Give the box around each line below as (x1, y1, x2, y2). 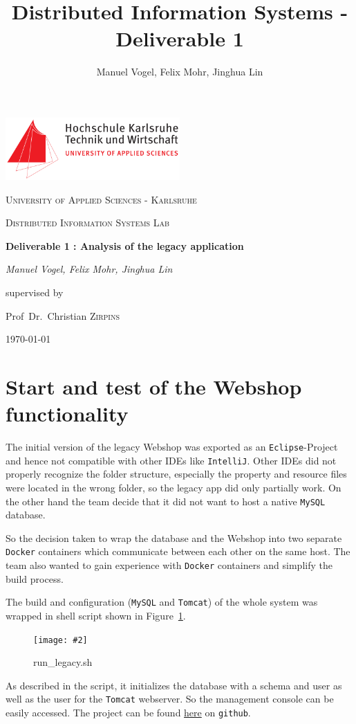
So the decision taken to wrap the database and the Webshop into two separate (6, 530, 342, 545)
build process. (6, 571, 64, 586)
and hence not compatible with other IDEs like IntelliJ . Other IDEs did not (6, 453, 337, 467)
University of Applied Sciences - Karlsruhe (6, 192, 197, 206)
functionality (6, 399, 129, 428)
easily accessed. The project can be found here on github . (6, 705, 251, 720)
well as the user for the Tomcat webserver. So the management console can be (6, 691, 334, 706)
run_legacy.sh (33, 655, 93, 669)
